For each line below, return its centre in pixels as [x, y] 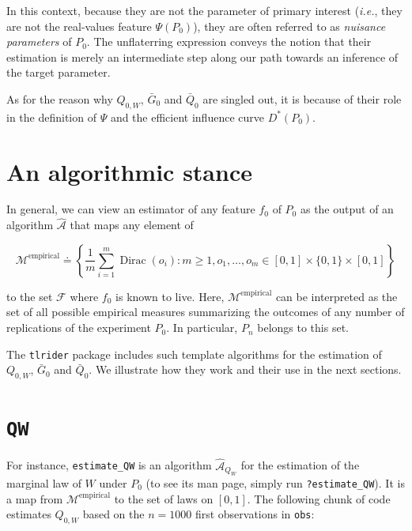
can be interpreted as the [336, 296]
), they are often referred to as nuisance [289, 26]
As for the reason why [60, 98]
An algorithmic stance [129, 171]
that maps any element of [132, 225]
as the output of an [347, 209]
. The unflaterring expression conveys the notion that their [229, 41]
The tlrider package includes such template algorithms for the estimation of [194, 354]
